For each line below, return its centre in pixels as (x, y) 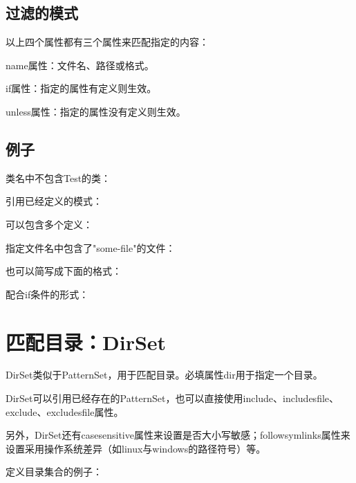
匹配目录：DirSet (86, 341)
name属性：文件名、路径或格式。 (80, 65)
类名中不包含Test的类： (58, 177)
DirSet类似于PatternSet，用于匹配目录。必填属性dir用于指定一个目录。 (164, 375)
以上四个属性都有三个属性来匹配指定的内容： (107, 42)
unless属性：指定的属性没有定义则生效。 (96, 111)
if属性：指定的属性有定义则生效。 (81, 88)
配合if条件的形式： (47, 294)
